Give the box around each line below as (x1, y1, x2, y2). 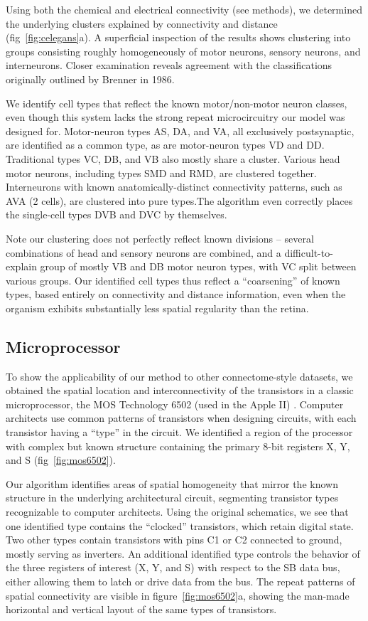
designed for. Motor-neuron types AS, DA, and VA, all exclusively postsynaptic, (6, 123, 355, 138)
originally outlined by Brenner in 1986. (6, 71, 175, 86)
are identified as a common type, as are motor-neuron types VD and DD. (6, 137, 325, 152)
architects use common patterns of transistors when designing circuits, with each (6, 410, 357, 425)
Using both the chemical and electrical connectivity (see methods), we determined (6, 2, 362, 16)
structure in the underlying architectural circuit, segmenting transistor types (6, 490, 339, 505)
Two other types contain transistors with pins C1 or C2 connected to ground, (6, 532, 342, 547)
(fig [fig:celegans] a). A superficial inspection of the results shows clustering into (6, 30, 351, 45)
